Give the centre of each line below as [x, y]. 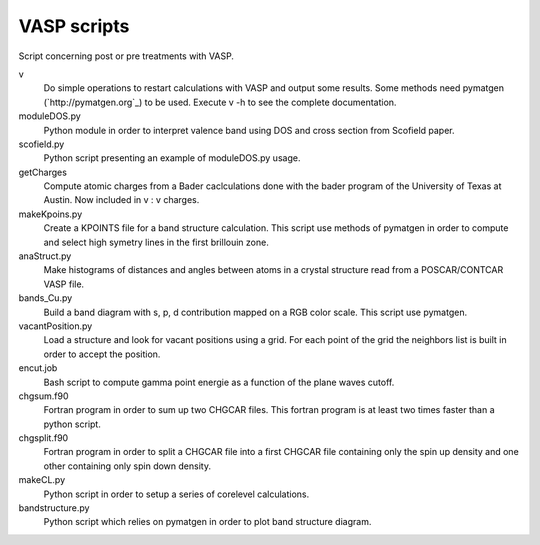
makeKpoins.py [50, 214]
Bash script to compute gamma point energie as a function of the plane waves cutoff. [219, 382]
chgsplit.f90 [43, 438]
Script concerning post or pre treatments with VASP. [126, 56]
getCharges [42, 172]
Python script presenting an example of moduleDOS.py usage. [172, 158]
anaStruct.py [45, 256]
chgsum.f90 [43, 396]
